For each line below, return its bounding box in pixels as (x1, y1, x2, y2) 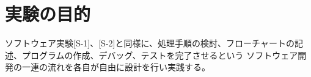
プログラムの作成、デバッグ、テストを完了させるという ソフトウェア (21, 48, 298, 61)
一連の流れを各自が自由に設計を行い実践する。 (21, 61, 210, 73)
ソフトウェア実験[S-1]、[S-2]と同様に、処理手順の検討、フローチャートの (5, 37, 295, 50)
